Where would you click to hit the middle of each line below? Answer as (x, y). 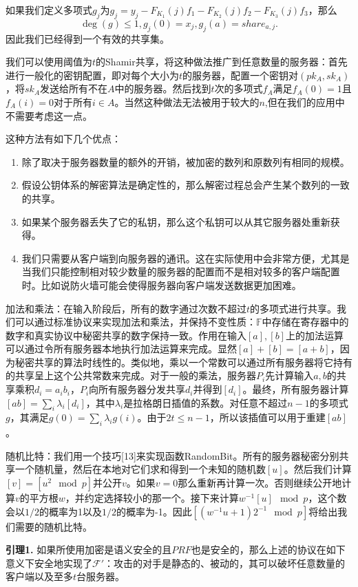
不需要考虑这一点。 (49, 115)
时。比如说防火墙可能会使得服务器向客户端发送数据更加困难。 (161, 285)
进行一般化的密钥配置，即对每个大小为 (92, 75)
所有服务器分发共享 (142, 389)
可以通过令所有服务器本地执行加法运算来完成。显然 (121, 349)
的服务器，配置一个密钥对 (241, 75)
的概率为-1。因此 (154, 511)
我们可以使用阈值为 (49, 62)
